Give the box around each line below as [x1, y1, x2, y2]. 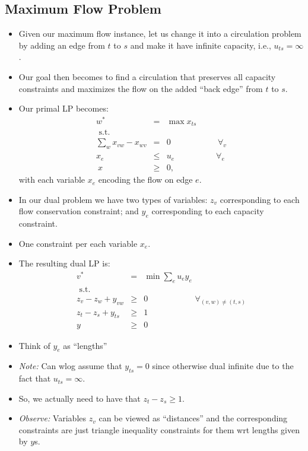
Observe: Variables [18, 412, 87, 424]
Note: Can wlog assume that [18, 360, 122, 372]
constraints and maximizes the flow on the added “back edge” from [18, 82, 263, 94]
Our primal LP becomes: [18, 102, 109, 115]
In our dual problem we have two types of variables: [18, 193, 208, 205]
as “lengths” [63, 339, 107, 351]
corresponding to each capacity [151, 205, 264, 217]
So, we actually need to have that [18, 392, 141, 404]
